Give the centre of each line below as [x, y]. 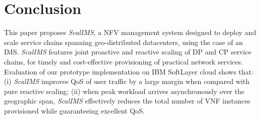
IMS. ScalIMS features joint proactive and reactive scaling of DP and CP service [128, 52]
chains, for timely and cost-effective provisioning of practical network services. [123, 61]
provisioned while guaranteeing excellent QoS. [74, 110]
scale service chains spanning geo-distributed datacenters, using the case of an [123, 42]
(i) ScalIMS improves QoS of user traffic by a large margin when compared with [127, 81]
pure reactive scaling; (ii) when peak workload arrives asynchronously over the [124, 91]
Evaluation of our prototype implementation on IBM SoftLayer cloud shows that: [129, 71]
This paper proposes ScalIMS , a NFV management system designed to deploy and [130, 32]
